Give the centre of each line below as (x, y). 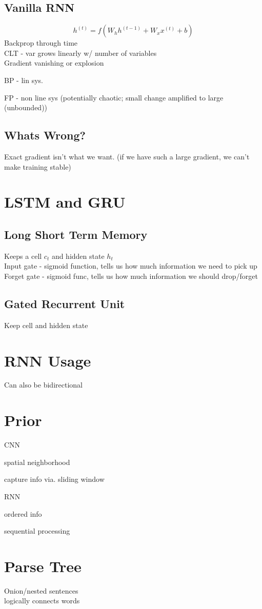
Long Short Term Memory (76, 234)
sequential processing (37, 531)
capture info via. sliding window (54, 479)
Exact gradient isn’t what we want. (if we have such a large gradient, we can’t (127, 156)
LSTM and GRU (65, 202)
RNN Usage (48, 360)
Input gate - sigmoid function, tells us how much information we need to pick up (131, 266)
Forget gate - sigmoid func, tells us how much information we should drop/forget (131, 276)
